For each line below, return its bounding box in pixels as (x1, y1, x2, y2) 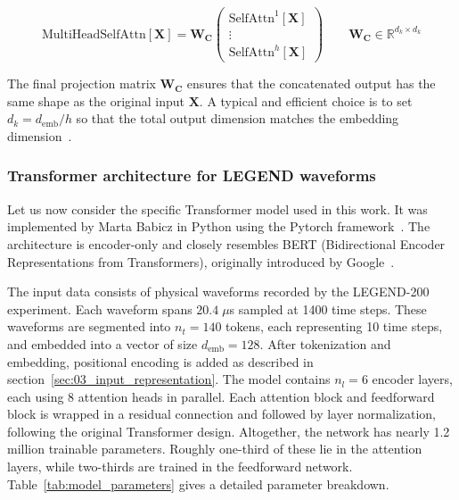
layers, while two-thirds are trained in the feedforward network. (7, 457, 353, 476)
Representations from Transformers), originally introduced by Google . (7, 252, 395, 271)
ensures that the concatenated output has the (186, 74, 436, 93)
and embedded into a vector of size (7, 334, 198, 353)
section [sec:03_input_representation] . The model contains (7, 370, 331, 388)
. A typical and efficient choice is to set (199, 91, 413, 110)
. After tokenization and (259, 334, 391, 353)
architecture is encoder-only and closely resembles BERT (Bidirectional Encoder (7, 234, 446, 253)
